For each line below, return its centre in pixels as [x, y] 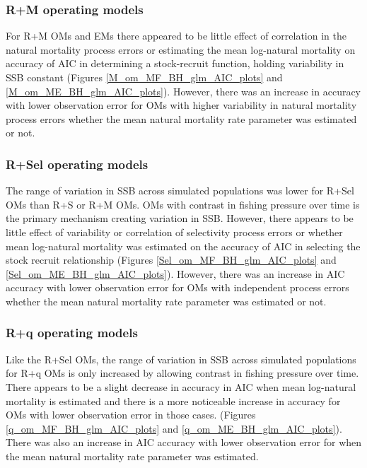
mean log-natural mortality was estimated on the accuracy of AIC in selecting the [183, 246]
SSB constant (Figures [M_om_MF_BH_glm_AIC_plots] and [144, 77]
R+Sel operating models [77, 164]
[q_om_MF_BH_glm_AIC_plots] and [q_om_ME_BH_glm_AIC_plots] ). [174, 428]
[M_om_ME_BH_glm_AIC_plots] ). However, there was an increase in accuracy [183, 91]
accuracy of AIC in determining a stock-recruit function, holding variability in [175, 63]
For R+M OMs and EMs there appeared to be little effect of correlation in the [176, 36]
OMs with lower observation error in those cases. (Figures [131, 415]
